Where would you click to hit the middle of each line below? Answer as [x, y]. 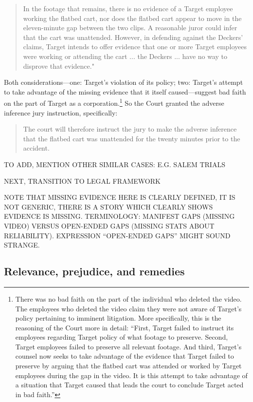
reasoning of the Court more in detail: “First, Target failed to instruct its [125, 327]
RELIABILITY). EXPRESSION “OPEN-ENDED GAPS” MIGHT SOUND [117, 235]
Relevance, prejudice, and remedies [94, 271]
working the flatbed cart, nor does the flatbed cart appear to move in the [132, 18]
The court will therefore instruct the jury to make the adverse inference [130, 129]
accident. [36, 148]
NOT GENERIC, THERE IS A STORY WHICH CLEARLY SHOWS [108, 206]
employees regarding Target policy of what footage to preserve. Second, [122, 337]
